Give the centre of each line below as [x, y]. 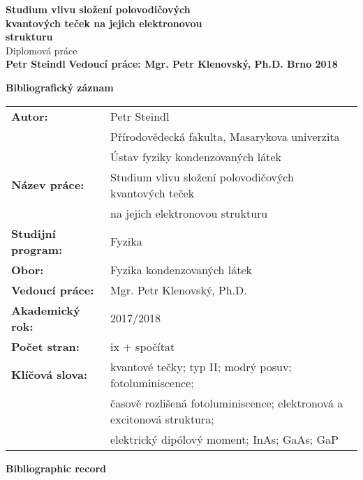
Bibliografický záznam [60, 87]
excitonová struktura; [162, 419]
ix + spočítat [143, 346]
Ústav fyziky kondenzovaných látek [196, 156]
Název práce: [48, 185]
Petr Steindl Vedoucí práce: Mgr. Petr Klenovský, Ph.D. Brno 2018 [172, 64]
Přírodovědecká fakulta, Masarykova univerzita [225, 136]
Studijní [34, 233]
